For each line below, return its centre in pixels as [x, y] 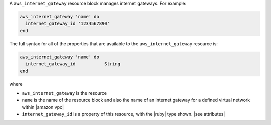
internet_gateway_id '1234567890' [68, 24]
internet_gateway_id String [73, 64]
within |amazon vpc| [43, 107]
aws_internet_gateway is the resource [64, 93]
